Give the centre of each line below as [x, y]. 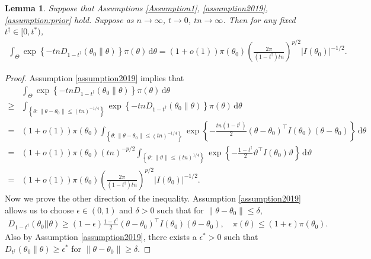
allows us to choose [39, 210]
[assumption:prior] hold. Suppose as [69, 19]
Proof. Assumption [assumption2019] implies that [95, 78]
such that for [180, 210]
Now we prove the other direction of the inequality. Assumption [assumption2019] [153, 198]
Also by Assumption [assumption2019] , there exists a [101, 237]
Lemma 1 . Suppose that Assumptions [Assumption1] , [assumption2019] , [137, 8]
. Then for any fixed [259, 19]
